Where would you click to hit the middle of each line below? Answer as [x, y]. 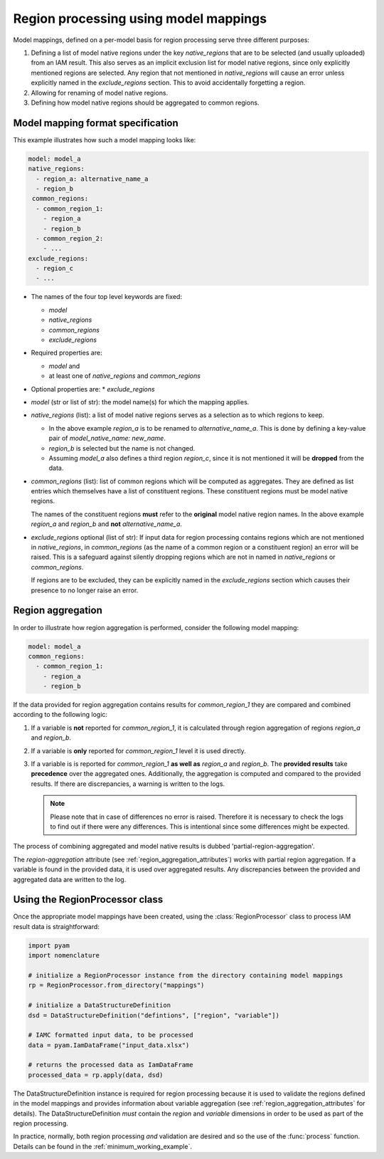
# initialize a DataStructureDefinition [99, 1005]
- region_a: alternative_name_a [92, 179]
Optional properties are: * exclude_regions [93, 389]
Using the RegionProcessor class [88, 900]
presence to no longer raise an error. [85, 590]
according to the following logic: [60, 715]
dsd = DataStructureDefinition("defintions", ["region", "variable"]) [154, 1015]
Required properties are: [66, 353]
